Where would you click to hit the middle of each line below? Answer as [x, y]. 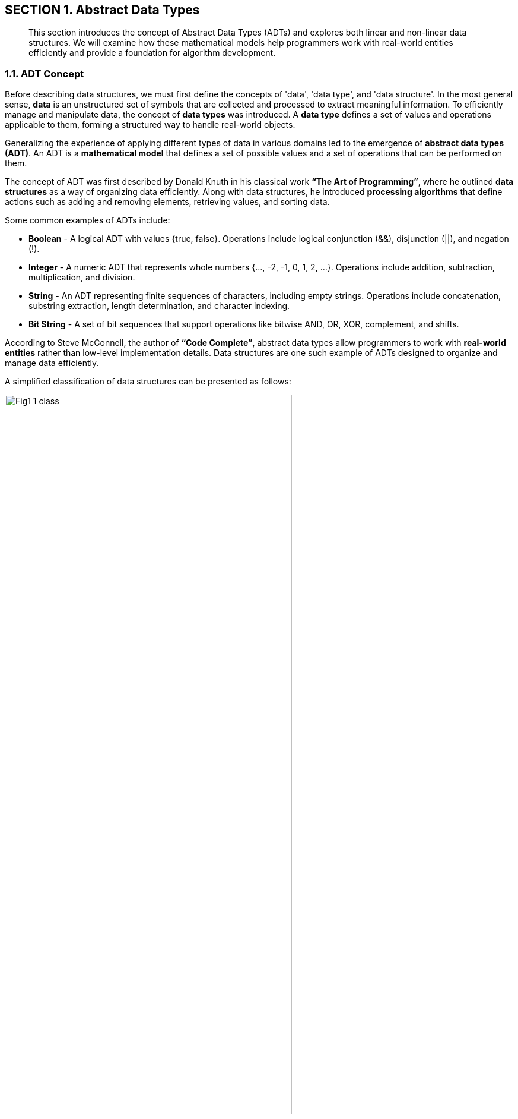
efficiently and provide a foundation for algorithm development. [152, 53]
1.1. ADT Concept [45, 73]
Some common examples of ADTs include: [88, 220]
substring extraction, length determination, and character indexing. [159, 306]
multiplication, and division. [82, 278]
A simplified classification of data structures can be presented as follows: [148, 382]
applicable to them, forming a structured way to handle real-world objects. [150, 125]
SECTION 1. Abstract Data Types [102, 10]
